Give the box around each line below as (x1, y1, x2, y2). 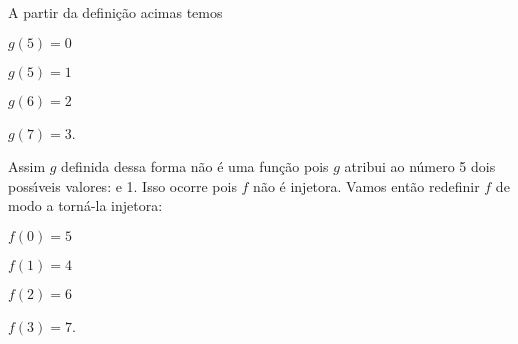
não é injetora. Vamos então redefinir (253, 175, 480, 196)
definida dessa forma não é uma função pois (61, 156, 329, 177)
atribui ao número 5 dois (344, 156, 496, 177)
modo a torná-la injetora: (8, 195, 163, 216)
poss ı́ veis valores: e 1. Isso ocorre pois (8, 175, 237, 196)
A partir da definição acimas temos (8, 2, 223, 22)
